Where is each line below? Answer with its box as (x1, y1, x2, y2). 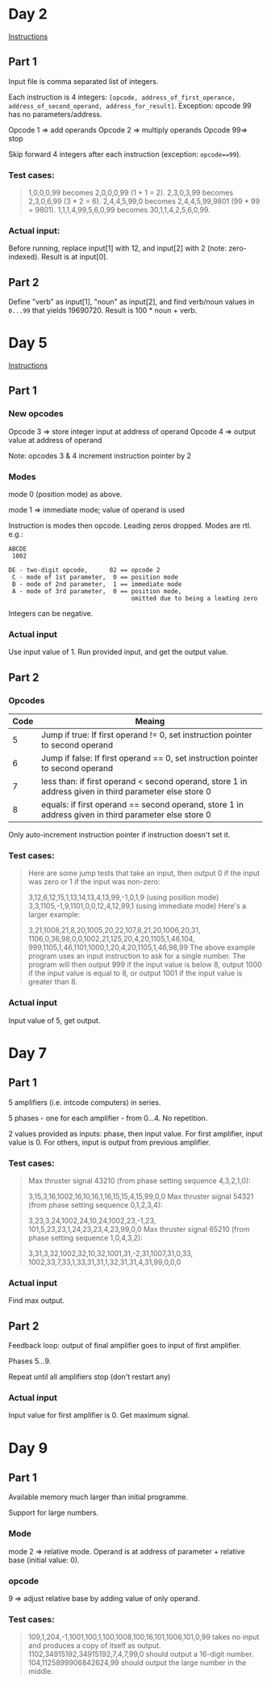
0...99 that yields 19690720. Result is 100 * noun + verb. (8, 306, 198, 315)
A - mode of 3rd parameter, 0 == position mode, (11, 588, 182, 596)
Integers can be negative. (8, 609, 94, 618)
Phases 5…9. (8, 1356, 52, 1366)
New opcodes (8, 408, 64, 419)
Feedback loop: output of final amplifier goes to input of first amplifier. (8, 1341, 242, 1351)
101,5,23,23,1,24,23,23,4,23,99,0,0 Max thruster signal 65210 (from (27, 1224, 250, 1233)
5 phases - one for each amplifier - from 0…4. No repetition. (8, 1113, 208, 1123)
